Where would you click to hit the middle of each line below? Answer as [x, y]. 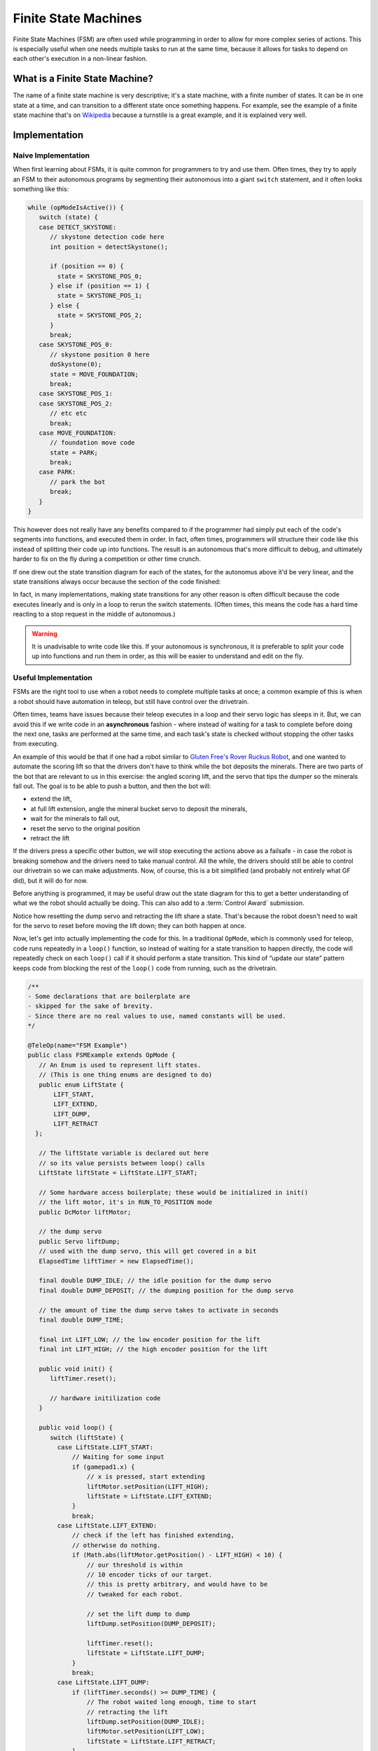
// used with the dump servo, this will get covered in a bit [148, 1251]
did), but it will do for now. [50, 880]
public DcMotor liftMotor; [85, 1212]
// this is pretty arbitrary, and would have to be [177, 1584]
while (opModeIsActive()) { [76, 207]
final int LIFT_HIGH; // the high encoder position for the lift [153, 1349]
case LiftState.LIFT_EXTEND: [107, 1526]
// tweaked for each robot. [135, 1594]
